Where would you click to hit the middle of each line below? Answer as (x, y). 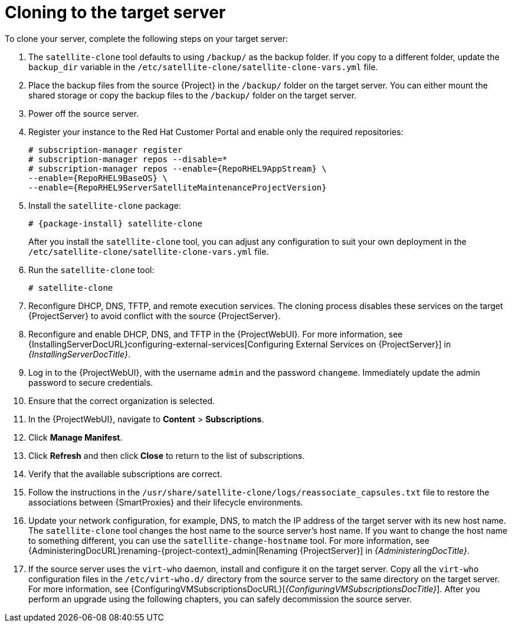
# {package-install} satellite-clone (116, 223)
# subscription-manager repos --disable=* (128, 159)
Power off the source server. (84, 113)
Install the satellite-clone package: (105, 205)
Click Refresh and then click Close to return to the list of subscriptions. (167, 455)
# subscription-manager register (106, 150)
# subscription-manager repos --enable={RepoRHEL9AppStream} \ (178, 168)
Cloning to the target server (115, 12)
